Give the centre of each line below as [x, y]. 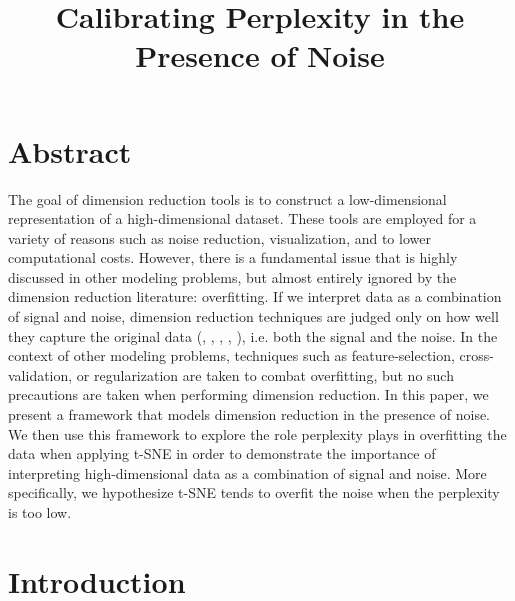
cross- [476, 355]
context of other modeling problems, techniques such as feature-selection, [231, 355]
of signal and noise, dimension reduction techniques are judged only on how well [253, 316]
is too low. [40, 512]
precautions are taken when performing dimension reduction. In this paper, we [248, 394]
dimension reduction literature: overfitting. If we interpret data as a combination [255, 296]
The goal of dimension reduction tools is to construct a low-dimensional [227, 198]
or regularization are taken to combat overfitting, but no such [265, 374]
